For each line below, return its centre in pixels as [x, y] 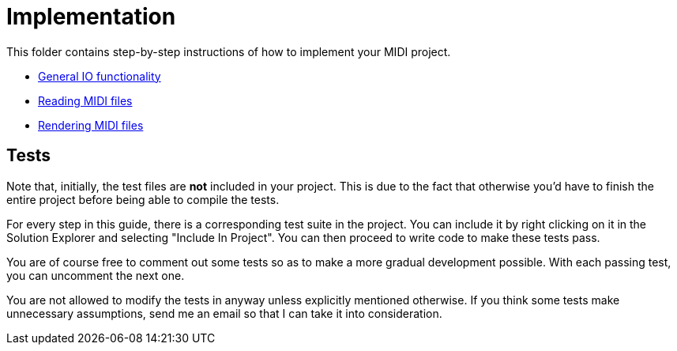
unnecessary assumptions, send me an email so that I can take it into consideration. [224, 313]
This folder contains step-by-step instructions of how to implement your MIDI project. [229, 51]
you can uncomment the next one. [96, 275]
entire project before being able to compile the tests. [143, 199]
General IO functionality [100, 76]
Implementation [91, 17]
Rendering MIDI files [91, 125]
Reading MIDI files [85, 100]
